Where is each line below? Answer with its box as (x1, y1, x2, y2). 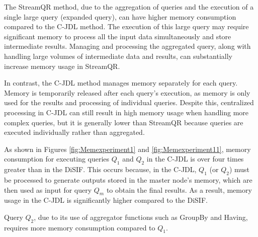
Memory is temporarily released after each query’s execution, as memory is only (4, 87, 250, 98)
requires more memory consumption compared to (4, 222, 155, 232)
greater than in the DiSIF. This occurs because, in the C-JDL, (4, 164, 197, 175)
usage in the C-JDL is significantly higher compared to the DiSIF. (4, 195, 208, 205)
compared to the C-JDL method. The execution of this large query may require (4, 21, 249, 32)
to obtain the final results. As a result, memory (106, 184, 252, 195)
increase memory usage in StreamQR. (4, 60, 120, 71)
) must (229, 164, 250, 175)
